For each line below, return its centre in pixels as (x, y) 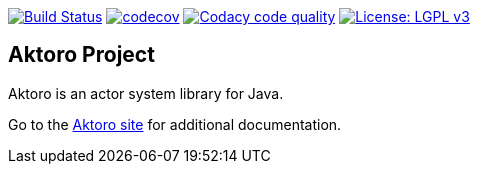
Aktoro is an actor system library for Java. (146, 93)
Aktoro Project (81, 55)
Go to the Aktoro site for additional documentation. (175, 124)
